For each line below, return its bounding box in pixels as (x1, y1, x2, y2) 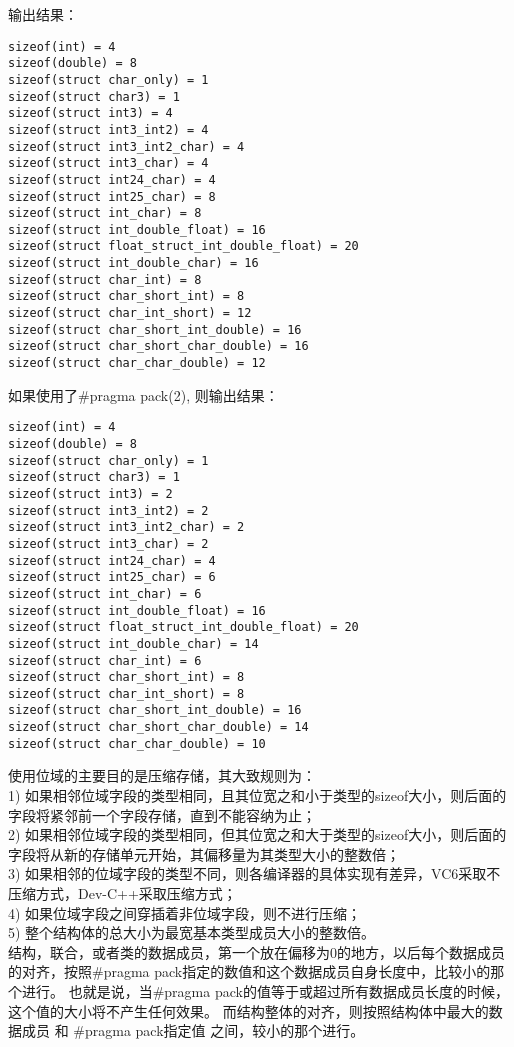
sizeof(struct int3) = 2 (8, 486, 173, 501)
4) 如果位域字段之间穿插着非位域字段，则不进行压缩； (8, 902, 362, 923)
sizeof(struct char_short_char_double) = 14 (8, 720, 309, 735)
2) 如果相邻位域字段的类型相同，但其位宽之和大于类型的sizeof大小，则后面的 (8, 824, 507, 845)
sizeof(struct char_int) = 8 (8, 272, 202, 287)
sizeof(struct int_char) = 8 (8, 206, 202, 221)
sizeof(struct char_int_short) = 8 (8, 686, 245, 701)
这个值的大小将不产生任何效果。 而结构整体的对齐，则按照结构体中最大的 (8, 1000, 489, 1021)
